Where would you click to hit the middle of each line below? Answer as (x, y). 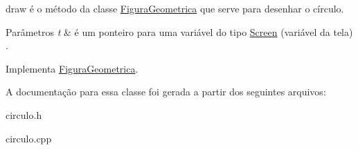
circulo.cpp (29, 138)
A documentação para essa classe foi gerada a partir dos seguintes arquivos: (166, 92)
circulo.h (24, 114)
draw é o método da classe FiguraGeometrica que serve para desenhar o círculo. (175, 8)
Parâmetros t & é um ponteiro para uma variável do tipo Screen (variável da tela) (179, 31)
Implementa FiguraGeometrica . (72, 68)
